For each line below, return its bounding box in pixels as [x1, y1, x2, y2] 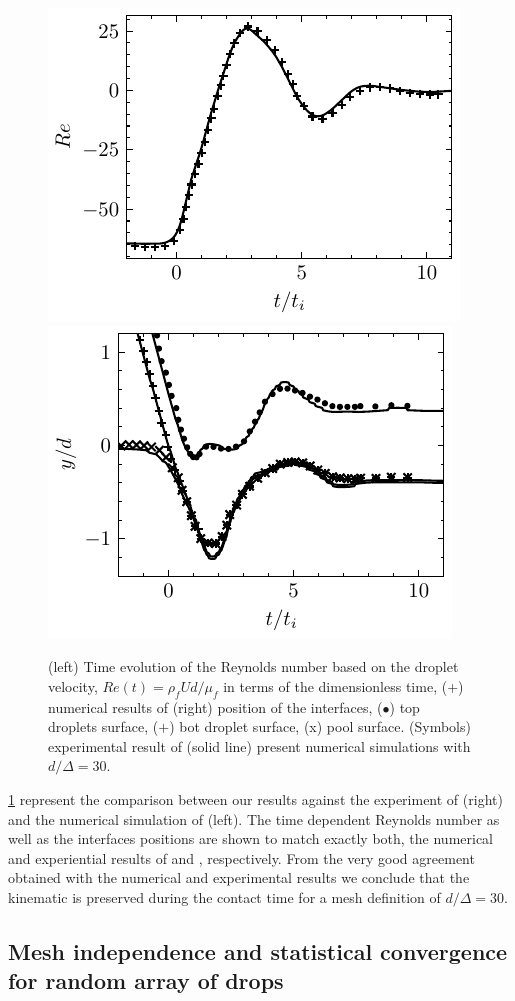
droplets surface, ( [48, 716, 159, 737]
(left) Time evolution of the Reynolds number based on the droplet [48, 656, 459, 677]
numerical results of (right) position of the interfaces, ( [48, 696, 383, 717]
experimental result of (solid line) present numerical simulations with [48, 735, 471, 756]
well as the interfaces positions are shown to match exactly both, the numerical [8, 828, 494, 849]
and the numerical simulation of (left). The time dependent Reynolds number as [8, 808, 500, 829]
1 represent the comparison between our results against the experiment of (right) [8, 788, 503, 809]
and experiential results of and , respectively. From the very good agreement [8, 847, 475, 868]
